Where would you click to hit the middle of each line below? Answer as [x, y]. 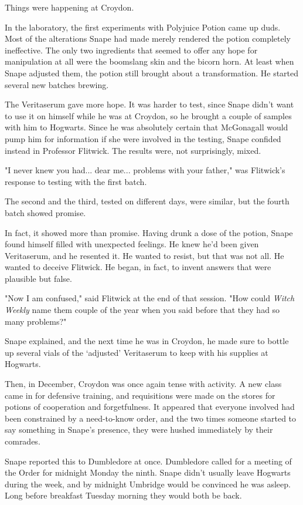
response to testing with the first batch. [76, 181]
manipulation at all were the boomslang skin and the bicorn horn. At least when [149, 61]
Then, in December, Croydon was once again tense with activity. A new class [143, 384]
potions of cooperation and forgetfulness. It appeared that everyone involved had [150, 407]
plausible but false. [38, 278]
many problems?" [36, 321]
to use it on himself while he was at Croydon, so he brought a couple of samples [148, 115]
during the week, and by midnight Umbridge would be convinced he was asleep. [148, 484]
